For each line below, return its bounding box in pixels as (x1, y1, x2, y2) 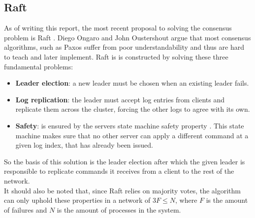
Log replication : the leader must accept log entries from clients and (15, 94, 224, 104)
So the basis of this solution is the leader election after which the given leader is (4, 156, 245, 166)
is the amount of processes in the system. (57, 204, 181, 215)
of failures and (4, 204, 47, 215)
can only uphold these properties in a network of (4, 195, 151, 205)
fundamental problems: (4, 61, 73, 71)
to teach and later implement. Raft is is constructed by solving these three (4, 51, 228, 62)
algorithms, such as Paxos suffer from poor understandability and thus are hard (4, 42, 244, 52)
